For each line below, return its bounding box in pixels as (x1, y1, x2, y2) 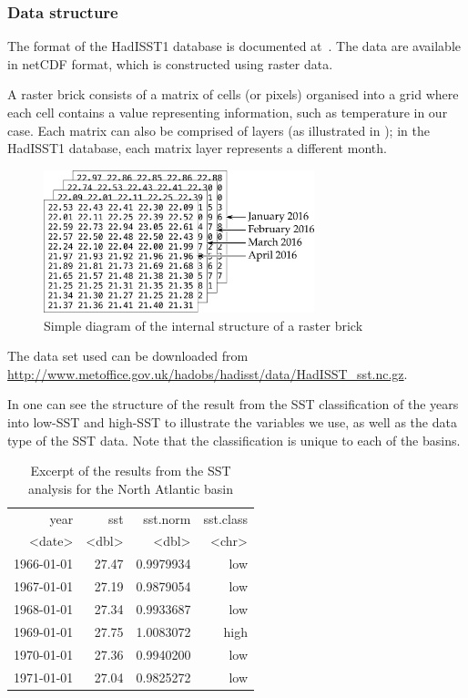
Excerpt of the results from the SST (30, 461, 231, 480)
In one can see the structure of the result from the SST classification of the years (7, 395, 459, 414)
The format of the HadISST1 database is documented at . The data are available (7, 36, 462, 56)
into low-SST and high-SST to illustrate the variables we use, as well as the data (7, 412, 457, 431)
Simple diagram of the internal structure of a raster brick (44, 315, 363, 334)
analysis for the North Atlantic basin (27, 478, 234, 498)
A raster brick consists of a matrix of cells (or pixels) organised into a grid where (7, 85, 459, 104)
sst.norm (143, 508, 191, 528)
